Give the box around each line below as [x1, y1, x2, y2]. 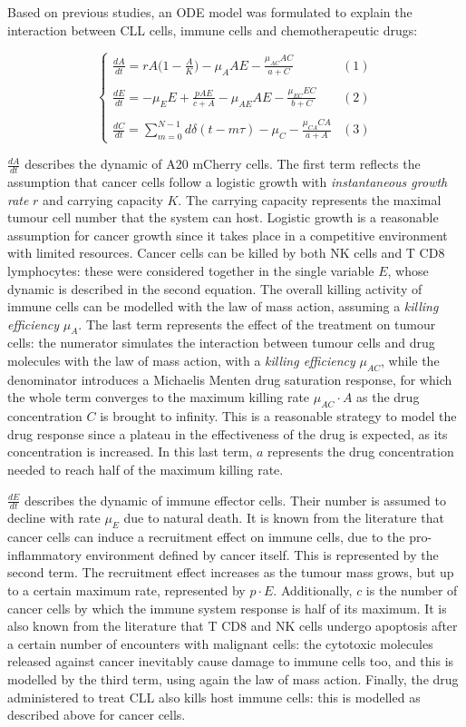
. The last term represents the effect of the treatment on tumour [78, 314, 436, 333]
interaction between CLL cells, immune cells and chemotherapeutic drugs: [7, 20, 418, 39]
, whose [387, 260, 429, 280]
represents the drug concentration [267, 442, 454, 461]
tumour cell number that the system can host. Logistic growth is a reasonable [7, 208, 439, 227]
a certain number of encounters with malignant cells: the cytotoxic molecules [7, 634, 433, 653]
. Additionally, [273, 581, 353, 600]
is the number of [365, 581, 458, 600]
